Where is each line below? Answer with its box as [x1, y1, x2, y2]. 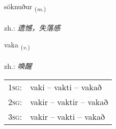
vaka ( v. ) [4, 39, 30, 51]
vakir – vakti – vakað [30, 110, 105, 122]
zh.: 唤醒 [4, 61, 32, 71]
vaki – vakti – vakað [30, 81, 102, 93]
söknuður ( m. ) [4, 1, 46, 13]
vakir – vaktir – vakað [30, 95, 108, 108]
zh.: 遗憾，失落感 [4, 22, 61, 33]
